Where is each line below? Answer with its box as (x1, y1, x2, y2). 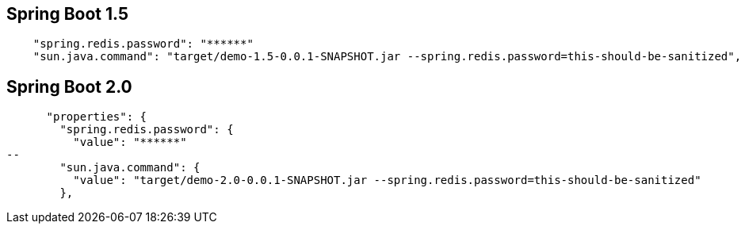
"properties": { (46, 110, 147, 124)
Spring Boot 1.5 (6, 4, 128, 24)
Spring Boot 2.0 (6, 76, 132, 97)
